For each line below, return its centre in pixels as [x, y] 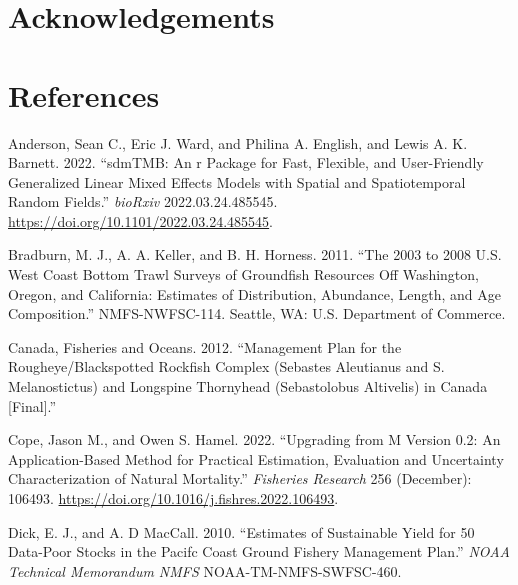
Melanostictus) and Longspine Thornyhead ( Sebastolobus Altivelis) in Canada [248, 386]
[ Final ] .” [32, 405]
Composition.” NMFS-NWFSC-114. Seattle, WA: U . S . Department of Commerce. [257, 313]
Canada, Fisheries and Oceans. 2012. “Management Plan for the [205, 346]
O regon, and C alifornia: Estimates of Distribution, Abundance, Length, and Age [254, 293]
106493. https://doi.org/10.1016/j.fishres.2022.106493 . [173, 498]
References [84, 94]
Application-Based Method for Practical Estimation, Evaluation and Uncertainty [256, 458]
